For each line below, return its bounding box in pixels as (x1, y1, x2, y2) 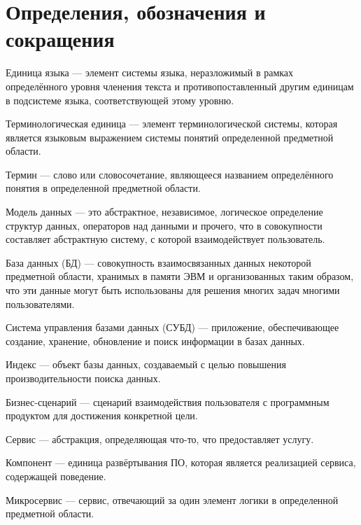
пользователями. (6, 296, 75, 311)
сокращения (6, 24, 115, 53)
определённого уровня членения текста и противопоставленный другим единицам (6, 78, 354, 93)
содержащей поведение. (6, 468, 106, 483)
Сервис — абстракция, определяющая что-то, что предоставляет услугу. (6, 431, 314, 446)
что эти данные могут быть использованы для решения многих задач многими (6, 283, 340, 297)
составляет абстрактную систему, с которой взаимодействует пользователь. (6, 232, 325, 246)
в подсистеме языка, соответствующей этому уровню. (6, 92, 234, 107)
